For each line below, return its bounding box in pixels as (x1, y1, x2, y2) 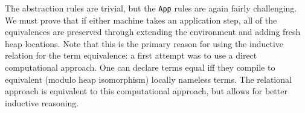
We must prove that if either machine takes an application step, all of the (5, 13, 277, 26)
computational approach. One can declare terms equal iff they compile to (5, 61, 275, 74)
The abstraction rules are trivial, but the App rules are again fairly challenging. (5, 2, 297, 14)
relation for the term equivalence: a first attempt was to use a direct (5, 49, 257, 62)
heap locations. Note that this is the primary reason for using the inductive (5, 37, 284, 50)
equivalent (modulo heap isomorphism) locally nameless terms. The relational (5, 73, 292, 85)
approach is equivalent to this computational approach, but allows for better (5, 85, 287, 97)
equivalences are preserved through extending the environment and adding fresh (5, 25, 301, 38)
